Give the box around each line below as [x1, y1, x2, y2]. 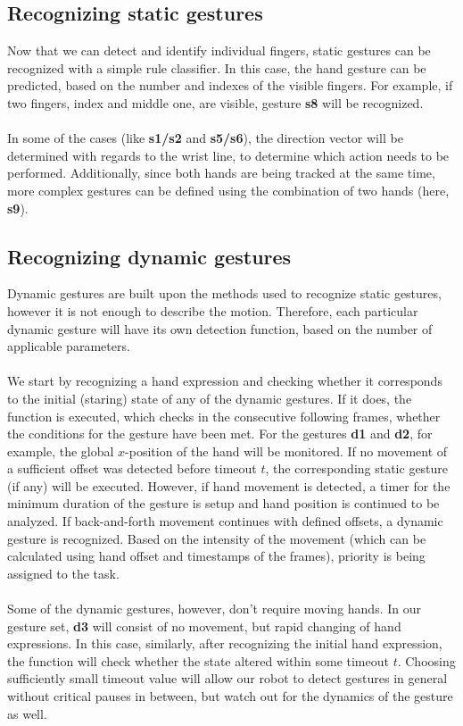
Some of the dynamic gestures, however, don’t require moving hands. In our [7, 599, 421, 618]
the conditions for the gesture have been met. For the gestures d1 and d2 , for [7, 424, 433, 443]
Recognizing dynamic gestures [7, 242, 292, 270]
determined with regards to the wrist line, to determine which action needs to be [7, 146, 450, 164]
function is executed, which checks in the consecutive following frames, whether [7, 406, 441, 425]
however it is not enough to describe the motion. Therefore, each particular [7, 301, 418, 320]
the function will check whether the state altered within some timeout [7, 651, 389, 670]
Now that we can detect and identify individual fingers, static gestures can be [7, 41, 431, 60]
